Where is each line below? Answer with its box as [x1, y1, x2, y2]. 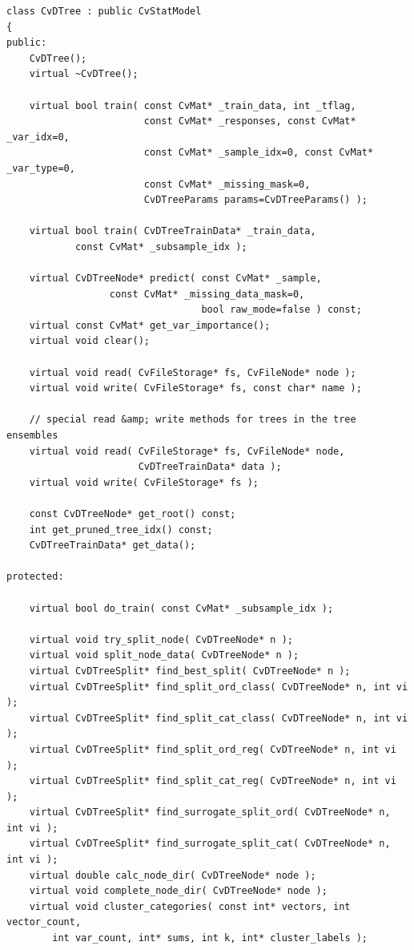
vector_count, [6, 916, 82, 928]
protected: [6, 571, 64, 583]
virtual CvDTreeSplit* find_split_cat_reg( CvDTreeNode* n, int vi [29, 775, 396, 787]
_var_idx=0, [6, 131, 70, 143]
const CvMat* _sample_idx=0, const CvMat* [143, 147, 374, 159]
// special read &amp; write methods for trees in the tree [29, 414, 356, 426]
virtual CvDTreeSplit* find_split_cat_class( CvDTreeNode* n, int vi [29, 712, 408, 724]
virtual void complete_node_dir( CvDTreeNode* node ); [29, 885, 328, 897]
